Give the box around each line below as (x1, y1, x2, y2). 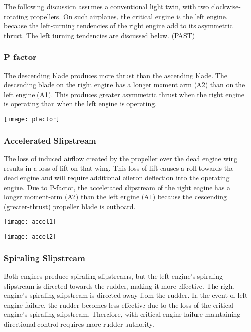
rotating (4, 11, 28, 21)
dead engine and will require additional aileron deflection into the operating (4, 173, 230, 183)
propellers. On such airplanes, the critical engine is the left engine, (30, 11, 228, 21)
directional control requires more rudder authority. (4, 318, 154, 329)
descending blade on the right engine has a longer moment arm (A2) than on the (4, 79, 245, 90)
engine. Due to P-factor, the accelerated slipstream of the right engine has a (4, 182, 231, 192)
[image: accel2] (4, 234, 56, 241)
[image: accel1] (4, 218, 56, 226)
